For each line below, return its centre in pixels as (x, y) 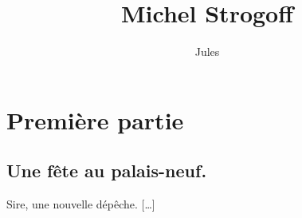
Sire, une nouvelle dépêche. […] (81, 204)
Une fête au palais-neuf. (107, 170)
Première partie (95, 119)
